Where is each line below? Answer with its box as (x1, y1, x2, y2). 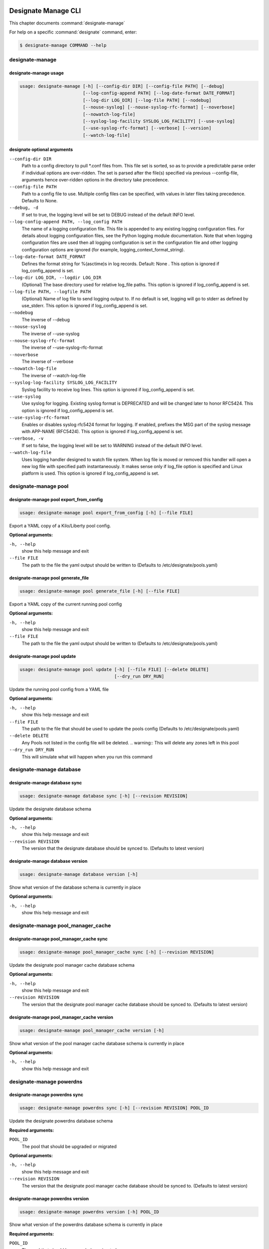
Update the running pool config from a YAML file (9, 686, 109, 692)
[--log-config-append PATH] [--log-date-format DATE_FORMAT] (82, 90, 235, 96)
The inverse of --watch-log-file (21, 372, 86, 378)
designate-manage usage (9, 70, 64, 76)
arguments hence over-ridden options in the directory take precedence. (21, 176, 169, 182)
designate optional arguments (9, 146, 73, 152)
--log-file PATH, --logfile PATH (9, 289, 91, 295)
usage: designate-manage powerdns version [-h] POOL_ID (19, 1209, 159, 1215)
